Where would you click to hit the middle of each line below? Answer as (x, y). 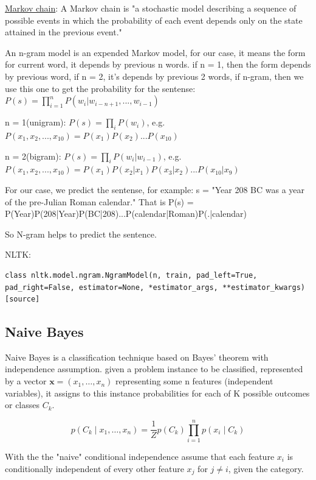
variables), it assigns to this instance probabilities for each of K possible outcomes (157, 393)
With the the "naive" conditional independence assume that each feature (140, 456)
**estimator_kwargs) (263, 287)
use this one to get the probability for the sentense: (100, 88)
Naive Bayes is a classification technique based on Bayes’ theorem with (137, 357)
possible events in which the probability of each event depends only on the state (154, 20)
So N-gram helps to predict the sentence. (81, 234)
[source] (22, 299)
